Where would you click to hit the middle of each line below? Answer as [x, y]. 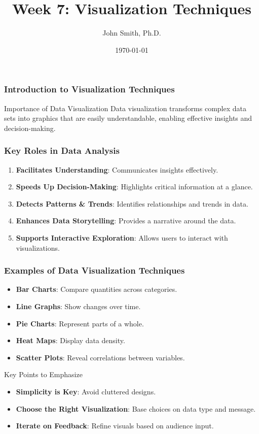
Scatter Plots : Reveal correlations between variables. [100, 357]
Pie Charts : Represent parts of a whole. [80, 323]
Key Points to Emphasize [43, 374]
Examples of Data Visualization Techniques [95, 270]
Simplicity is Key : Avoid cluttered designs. [86, 391]
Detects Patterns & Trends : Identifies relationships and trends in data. [132, 203]
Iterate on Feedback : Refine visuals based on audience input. [115, 426]
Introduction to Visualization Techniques [89, 89]
